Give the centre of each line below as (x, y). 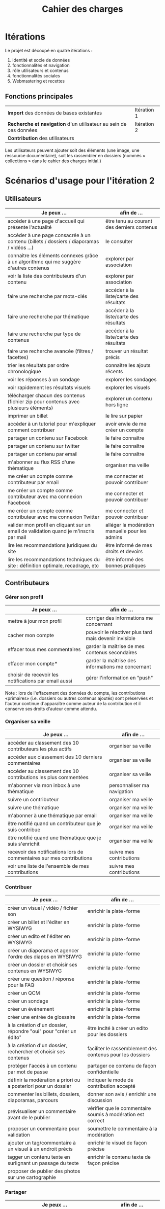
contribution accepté (112, 1086)
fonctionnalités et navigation (41, 65)
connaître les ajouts (128, 365)
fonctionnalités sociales (36, 75)
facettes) (18, 357)
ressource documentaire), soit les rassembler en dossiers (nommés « (75, 155)
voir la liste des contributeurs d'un (47, 276)
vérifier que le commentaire (119, 1108)
